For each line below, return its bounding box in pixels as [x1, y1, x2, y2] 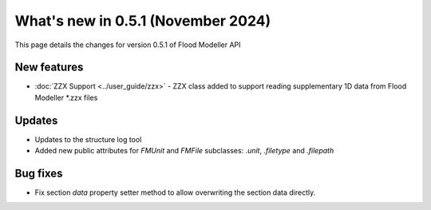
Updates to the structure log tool [34, 134, 142, 144]
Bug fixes [14, 166, 63, 180]
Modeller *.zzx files [34, 93, 98, 102]
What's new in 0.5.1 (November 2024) [14, 12, 271, 30]
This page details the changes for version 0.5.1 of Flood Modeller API [14, 40, 241, 50]
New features [14, 61, 84, 74]
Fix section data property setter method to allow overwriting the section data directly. [34, 188, 316, 197]
